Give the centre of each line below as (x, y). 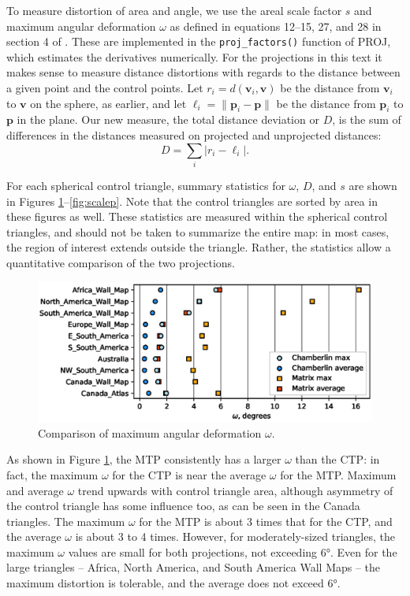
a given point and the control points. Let (105, 88)
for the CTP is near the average (189, 474)
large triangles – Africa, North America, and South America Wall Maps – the (194, 567)
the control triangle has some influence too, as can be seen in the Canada (183, 506)
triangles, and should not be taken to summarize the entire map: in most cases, (198, 231)
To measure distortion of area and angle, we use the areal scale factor (174, 10)
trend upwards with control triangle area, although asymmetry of (235, 490)
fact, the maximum (52, 474)
